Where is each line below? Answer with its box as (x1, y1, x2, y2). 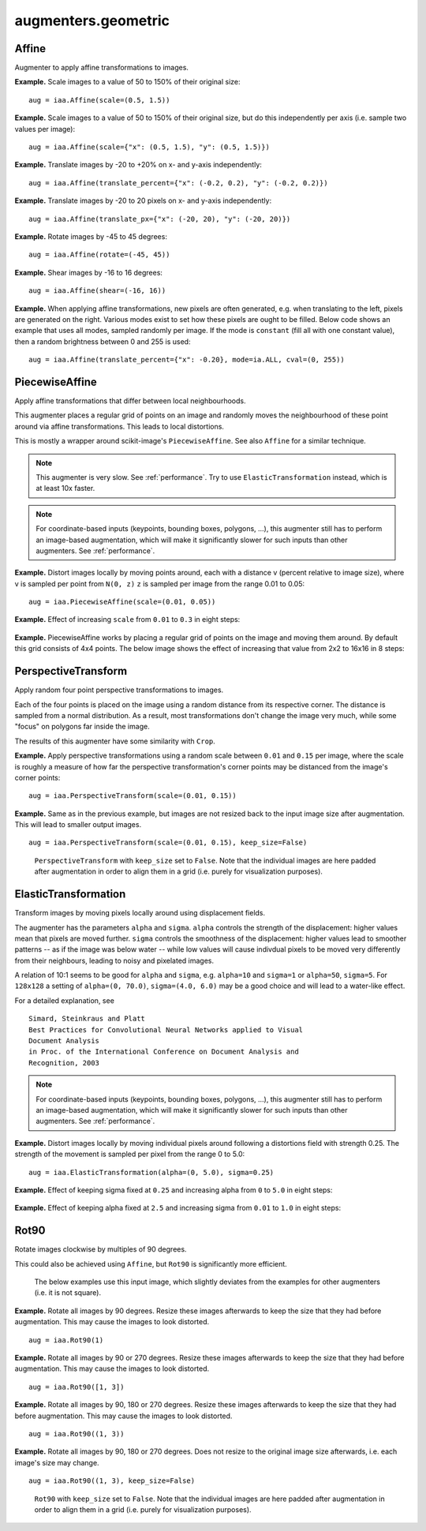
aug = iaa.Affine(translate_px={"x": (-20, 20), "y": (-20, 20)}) (28, 214, 291, 223)
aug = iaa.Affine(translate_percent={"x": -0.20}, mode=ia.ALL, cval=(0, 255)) (28, 355, 345, 365)
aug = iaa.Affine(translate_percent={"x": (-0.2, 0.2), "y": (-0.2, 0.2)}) (28, 178, 328, 187)
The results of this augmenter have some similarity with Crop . (14, 736, 216, 746)
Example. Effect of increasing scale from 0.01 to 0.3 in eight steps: (14, 615, 241, 624)
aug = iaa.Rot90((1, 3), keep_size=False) (28, 1477, 196, 1485)
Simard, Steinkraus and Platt (28, 1014, 146, 1024)
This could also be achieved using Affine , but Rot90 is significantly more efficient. (14, 1259, 287, 1268)
